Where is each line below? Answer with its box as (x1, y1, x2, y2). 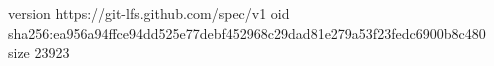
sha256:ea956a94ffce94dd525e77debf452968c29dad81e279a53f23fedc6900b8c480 (8, 22, 486, 43)
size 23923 (8, 42, 70, 63)
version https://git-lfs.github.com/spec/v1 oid (8, 3, 290, 23)
